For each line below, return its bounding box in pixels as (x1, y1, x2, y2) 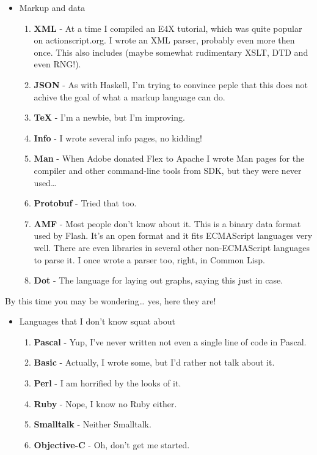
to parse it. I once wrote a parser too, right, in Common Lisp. (34, 253, 265, 266)
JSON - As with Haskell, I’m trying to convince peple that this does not (34, 78, 308, 91)
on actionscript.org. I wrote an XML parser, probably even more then (34, 34, 295, 47)
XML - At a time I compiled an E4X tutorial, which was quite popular (34, 21, 302, 34)
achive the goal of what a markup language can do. (34, 90, 225, 103)
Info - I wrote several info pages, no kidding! (34, 131, 202, 144)
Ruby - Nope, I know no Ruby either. (34, 397, 177, 410)
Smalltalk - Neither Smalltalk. (34, 418, 151, 431)
